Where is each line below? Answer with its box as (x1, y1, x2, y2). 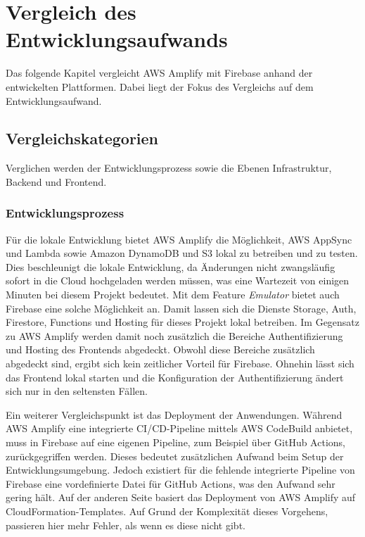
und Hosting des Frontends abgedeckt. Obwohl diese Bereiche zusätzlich (6, 342, 315, 357)
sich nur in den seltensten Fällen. (6, 384, 148, 398)
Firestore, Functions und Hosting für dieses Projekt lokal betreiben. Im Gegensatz (6, 315, 360, 329)
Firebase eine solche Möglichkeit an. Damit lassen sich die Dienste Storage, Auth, (6, 301, 357, 315)
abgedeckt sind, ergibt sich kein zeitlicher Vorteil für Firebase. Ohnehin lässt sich (6, 356, 354, 371)
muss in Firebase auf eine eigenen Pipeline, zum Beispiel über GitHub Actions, (6, 435, 345, 450)
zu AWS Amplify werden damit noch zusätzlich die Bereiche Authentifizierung (6, 328, 343, 343)
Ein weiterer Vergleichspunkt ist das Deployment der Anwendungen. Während (6, 407, 342, 422)
